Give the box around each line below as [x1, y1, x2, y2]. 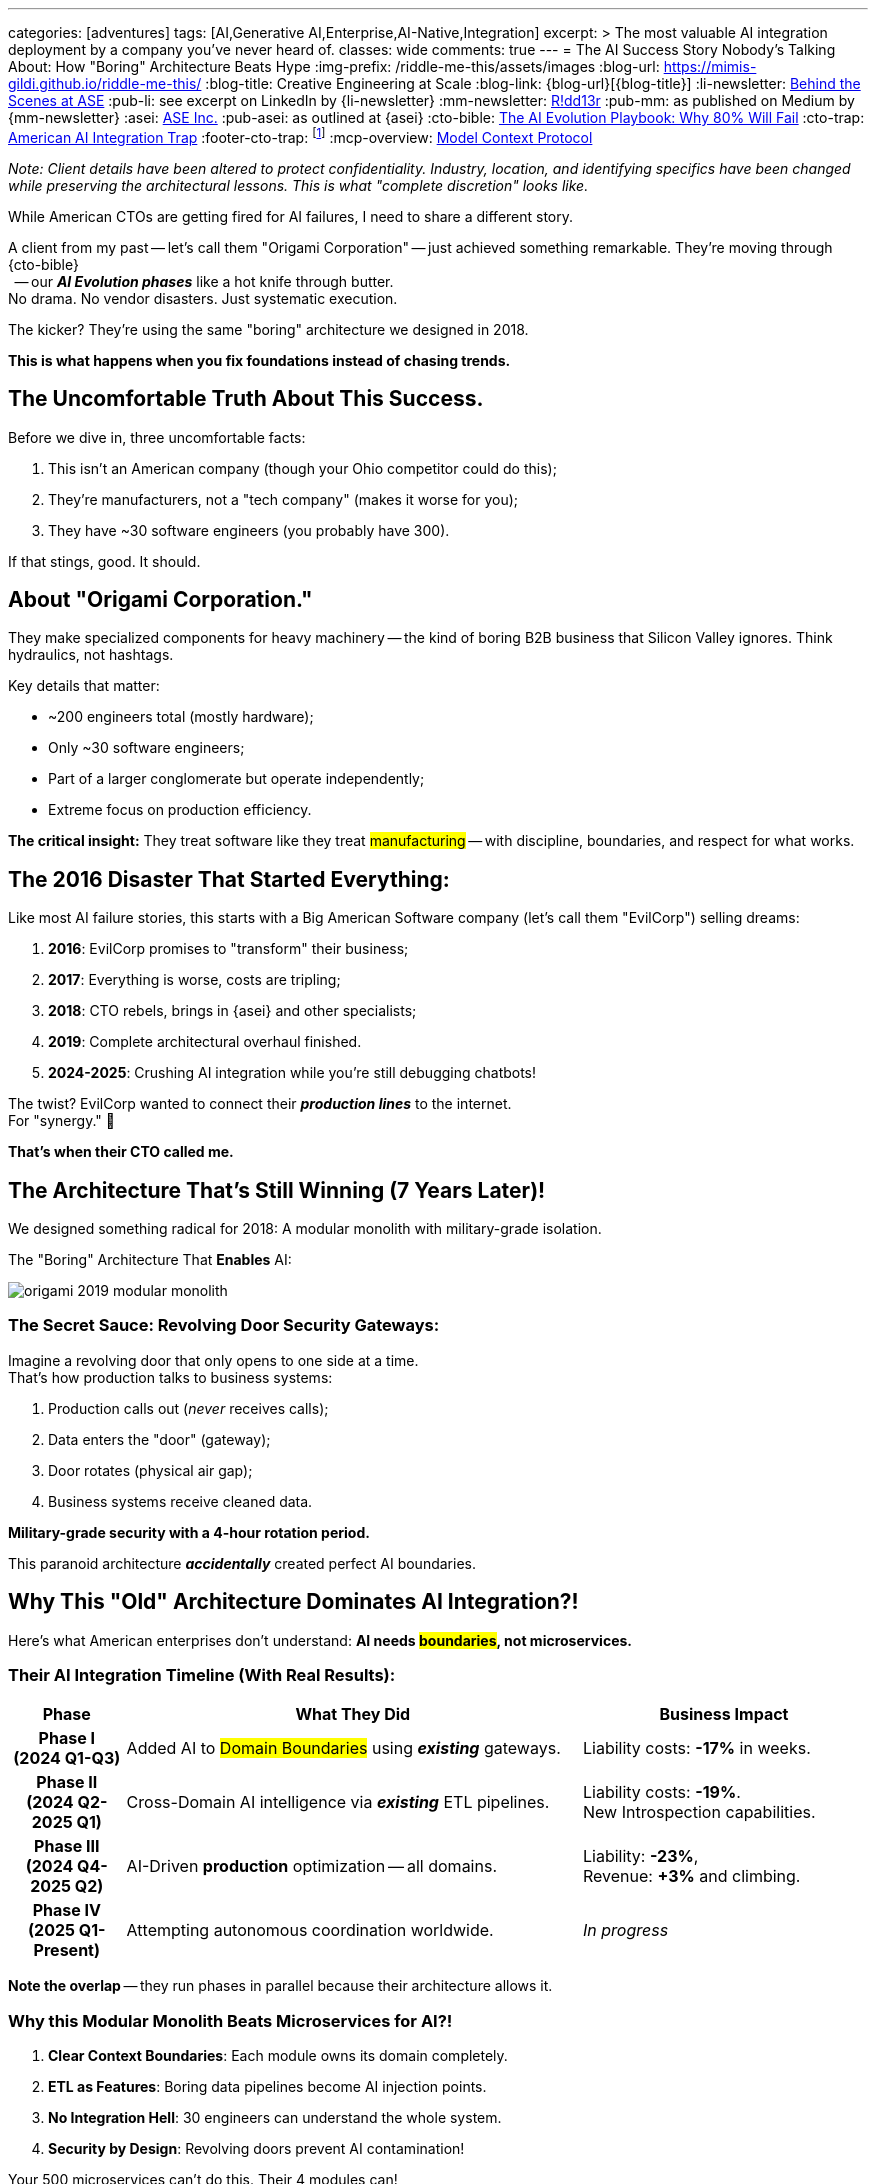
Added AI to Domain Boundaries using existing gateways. [126, 1738, 561, 1759]
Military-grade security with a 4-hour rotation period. [8, 1523, 370, 1541]
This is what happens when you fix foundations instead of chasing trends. [8, 351, 511, 369]
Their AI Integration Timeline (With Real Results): [8, 1665, 396, 1685]
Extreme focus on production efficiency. [48, 801, 312, 819]
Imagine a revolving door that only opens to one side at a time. [8, 1351, 419, 1369]
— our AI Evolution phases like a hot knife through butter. [14, 272, 394, 290]
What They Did [295, 1704, 411, 1725]
